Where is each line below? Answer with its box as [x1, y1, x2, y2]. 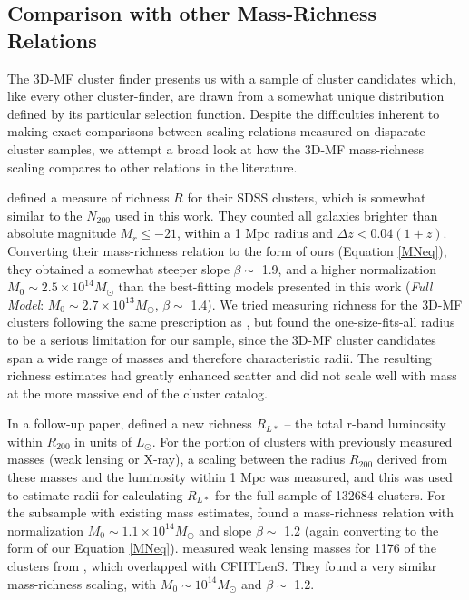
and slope [199, 520, 252, 539]
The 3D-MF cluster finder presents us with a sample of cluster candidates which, [7, 68, 456, 87]
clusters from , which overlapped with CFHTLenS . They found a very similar [7, 556, 437, 575]
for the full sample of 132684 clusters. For [215, 485, 446, 504]
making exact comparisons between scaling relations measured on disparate [7, 122, 425, 141]
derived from [376, 449, 448, 468]
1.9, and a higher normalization [261, 259, 436, 278]
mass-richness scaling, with [7, 574, 157, 593]
